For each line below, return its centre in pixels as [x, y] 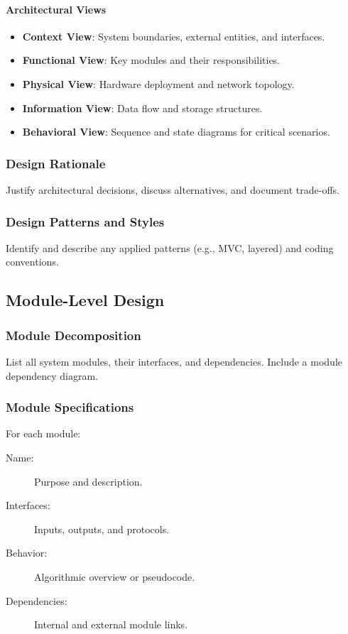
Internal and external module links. [111, 624]
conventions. [32, 262]
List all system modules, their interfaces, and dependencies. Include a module [174, 361]
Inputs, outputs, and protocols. [102, 529]
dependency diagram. [52, 375]
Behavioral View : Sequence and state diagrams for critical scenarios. [176, 132]
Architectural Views [56, 9]
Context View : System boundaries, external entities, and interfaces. [174, 36]
